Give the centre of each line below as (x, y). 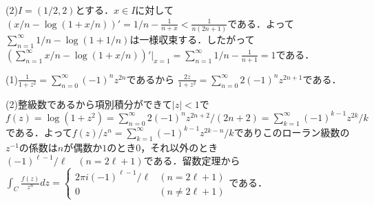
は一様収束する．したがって (192, 39)
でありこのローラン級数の (292, 132)
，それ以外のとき (179, 147)
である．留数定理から (192, 161)
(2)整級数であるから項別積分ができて (89, 104)
